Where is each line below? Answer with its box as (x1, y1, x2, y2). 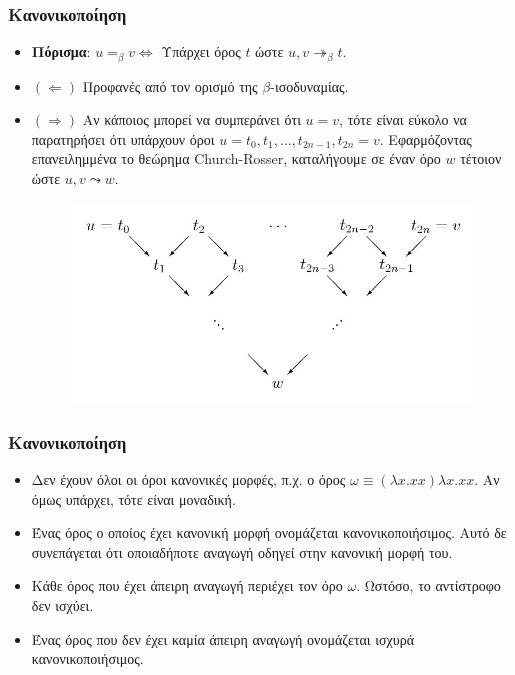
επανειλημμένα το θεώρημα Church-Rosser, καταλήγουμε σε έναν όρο (31, 148, 441, 169)
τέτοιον (460, 148, 502, 169)
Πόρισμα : (31, 41, 91, 62)
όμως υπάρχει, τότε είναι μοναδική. (31, 488, 236, 509)
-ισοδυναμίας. (270, 75, 349, 96)
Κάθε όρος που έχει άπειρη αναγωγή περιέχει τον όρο (31, 575, 343, 596)
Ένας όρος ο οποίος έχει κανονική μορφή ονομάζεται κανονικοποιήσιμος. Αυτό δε (31, 522, 507, 543)
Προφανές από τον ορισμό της (82, 75, 258, 96)
